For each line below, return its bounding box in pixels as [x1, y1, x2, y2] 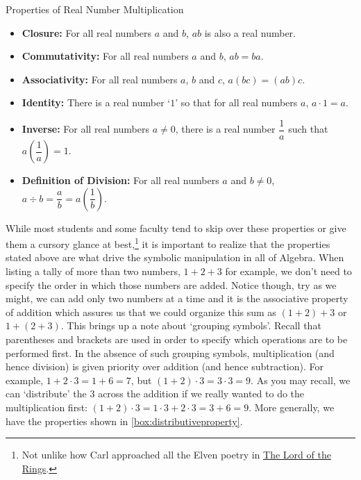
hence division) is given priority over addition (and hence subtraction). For [6, 359, 324, 374]
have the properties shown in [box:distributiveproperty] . [6, 413, 243, 428]
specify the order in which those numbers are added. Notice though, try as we [6, 277, 337, 292]
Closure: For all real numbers [22, 25, 152, 40]
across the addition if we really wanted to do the [98, 386, 305, 401]
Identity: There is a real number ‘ [22, 95, 171, 110]
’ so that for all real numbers [175, 95, 298, 110]
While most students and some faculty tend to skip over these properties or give [6, 220, 346, 235]
